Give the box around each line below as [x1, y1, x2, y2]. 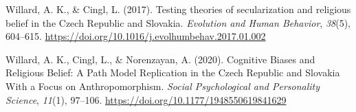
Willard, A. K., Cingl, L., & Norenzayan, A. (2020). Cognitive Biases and [5, 52, 315, 66]
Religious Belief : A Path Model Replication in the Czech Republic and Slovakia [5, 65, 340, 80]
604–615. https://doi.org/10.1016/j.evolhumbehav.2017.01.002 [5, 29, 266, 43]
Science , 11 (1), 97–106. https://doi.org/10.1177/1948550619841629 [5, 92, 287, 107]
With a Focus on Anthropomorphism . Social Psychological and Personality [5, 78, 320, 93]
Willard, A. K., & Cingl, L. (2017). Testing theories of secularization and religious [5, 2, 351, 16]
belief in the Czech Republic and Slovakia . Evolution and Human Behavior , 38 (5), [5, 15, 351, 30]
